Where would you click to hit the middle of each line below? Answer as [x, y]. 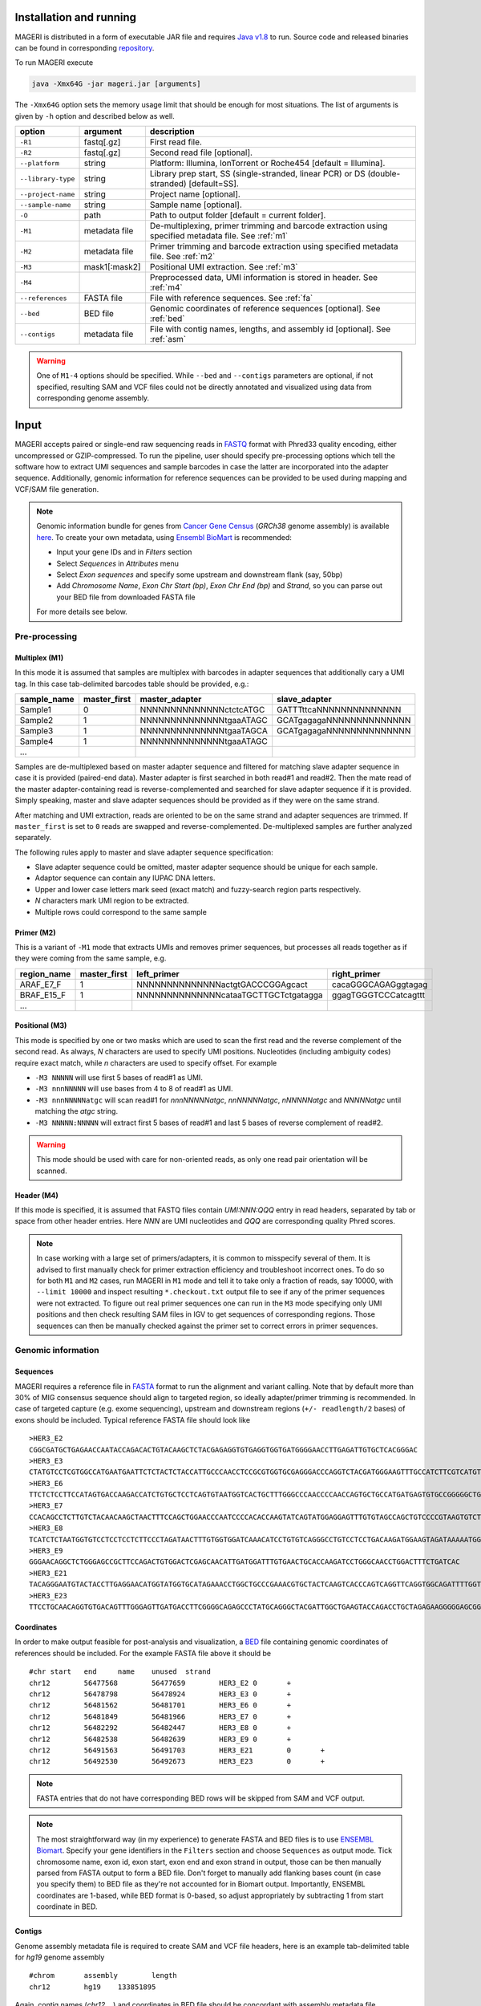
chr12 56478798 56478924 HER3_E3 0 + [160, 1694]
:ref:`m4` [166, 287]
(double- [384, 174]
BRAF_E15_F [43, 995]
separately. [33, 838]
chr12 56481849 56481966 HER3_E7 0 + [160, 1716]
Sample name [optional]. [196, 205]
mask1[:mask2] [112, 267]
